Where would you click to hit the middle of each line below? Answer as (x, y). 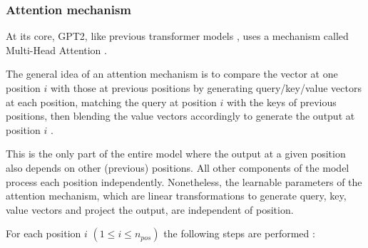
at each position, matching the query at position (111, 102)
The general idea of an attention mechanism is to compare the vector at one (172, 74)
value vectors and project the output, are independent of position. (150, 209)
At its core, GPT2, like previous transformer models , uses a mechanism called (177, 36)
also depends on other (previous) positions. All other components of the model (178, 167)
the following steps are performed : (239, 233)
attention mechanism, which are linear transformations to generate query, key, (176, 196)
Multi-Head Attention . (56, 50)
